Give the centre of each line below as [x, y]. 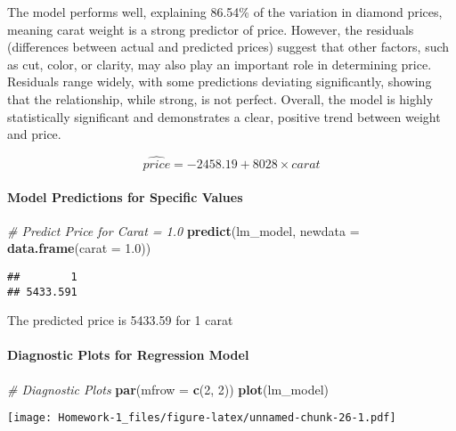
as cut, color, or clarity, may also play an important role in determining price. [220, 64]
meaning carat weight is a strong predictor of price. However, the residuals [211, 29]
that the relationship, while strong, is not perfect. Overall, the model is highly [220, 98]
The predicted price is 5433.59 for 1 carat [120, 320]
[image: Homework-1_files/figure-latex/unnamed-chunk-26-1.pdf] [202, 418]
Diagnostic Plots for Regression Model [128, 355]
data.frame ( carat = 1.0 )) [79, 248]
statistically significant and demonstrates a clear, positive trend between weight [224, 116]
